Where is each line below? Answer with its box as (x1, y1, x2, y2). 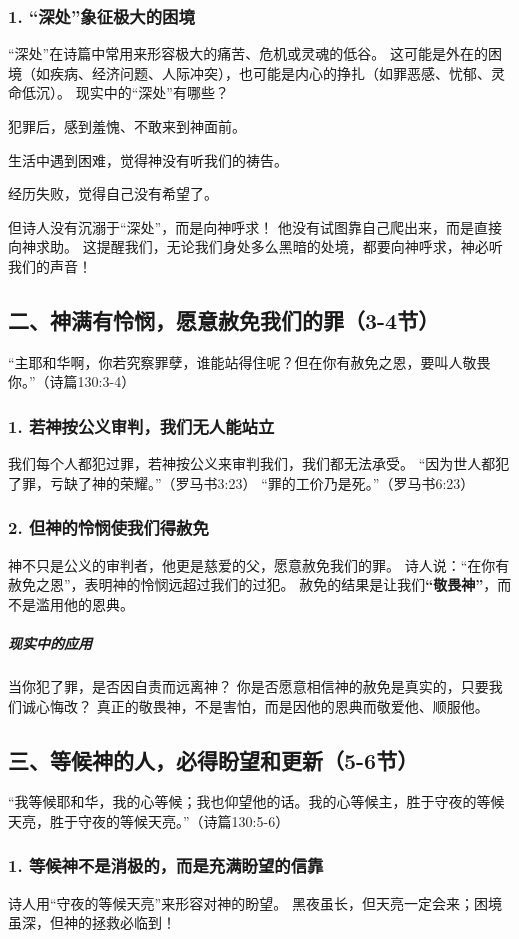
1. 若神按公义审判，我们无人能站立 (8, 413, 275, 438)
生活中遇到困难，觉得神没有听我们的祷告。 (8, 149, 288, 170)
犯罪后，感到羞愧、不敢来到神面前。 (8, 116, 246, 136)
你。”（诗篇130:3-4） (8, 371, 136, 392)
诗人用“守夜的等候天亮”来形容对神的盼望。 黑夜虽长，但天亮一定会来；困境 (8, 892, 502, 913)
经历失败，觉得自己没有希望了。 (8, 183, 218, 204)
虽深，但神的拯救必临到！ (8, 912, 176, 933)
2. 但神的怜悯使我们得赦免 (8, 515, 209, 540)
